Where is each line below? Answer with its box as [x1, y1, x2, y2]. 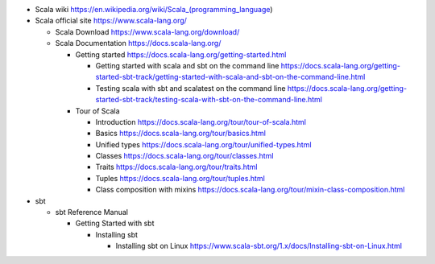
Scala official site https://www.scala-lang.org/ [35, 16, 187, 26]
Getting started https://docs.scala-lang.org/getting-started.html [75, 49, 287, 60]
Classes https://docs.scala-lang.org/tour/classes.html [95, 151, 274, 161]
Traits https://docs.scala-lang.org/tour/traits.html [95, 162, 258, 172]
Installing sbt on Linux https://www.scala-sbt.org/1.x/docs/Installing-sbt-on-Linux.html [115, 241, 403, 251]
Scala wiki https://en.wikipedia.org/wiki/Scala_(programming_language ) [35, 5, 273, 14]
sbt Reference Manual [55, 208, 129, 217]
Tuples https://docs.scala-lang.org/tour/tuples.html [95, 173, 265, 183]
